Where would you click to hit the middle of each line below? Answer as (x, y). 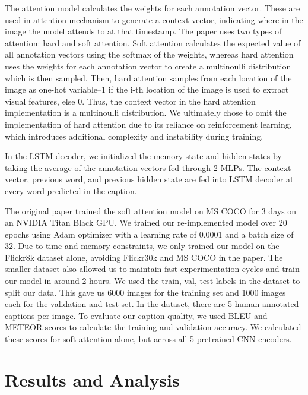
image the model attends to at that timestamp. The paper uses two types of (143, 31)
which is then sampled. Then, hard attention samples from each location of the (148, 78)
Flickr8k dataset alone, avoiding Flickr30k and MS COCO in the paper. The (144, 257)
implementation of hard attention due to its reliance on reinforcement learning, (148, 124)
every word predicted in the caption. (71, 190)
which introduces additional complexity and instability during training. (134, 136)
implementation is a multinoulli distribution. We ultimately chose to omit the (146, 113)
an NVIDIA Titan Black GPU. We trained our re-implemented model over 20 (146, 222)
